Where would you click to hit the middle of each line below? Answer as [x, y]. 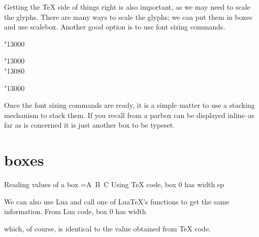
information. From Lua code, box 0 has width [75, 211]
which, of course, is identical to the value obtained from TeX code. [107, 228]
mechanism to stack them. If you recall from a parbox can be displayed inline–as [129, 115]
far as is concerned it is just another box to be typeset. [90, 125]
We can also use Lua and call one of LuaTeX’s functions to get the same [117, 201]
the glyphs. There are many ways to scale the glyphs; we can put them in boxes [128, 17]
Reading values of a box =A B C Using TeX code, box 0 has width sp [114, 184]
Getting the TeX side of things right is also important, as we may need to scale [127, 7]
